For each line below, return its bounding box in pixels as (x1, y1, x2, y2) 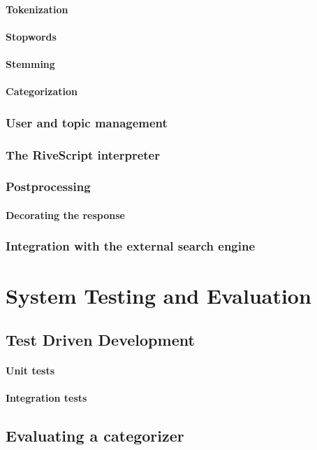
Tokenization (6, 1, 68, 16)
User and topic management (6, 113, 168, 131)
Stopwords (6, 29, 57, 43)
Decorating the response (6, 207, 125, 222)
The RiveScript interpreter (6, 146, 160, 163)
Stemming (6, 56, 55, 71)
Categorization (6, 84, 78, 99)
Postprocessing (6, 178, 91, 195)
